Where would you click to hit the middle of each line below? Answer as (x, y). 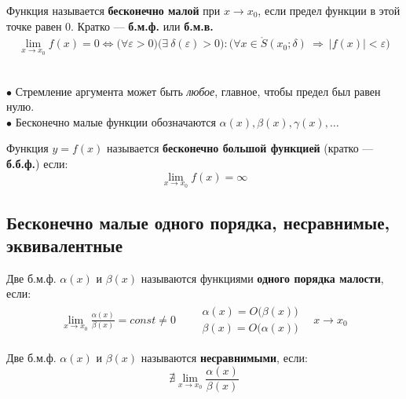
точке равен (34, 26)
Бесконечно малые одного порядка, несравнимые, (198, 222)
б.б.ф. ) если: (37, 164)
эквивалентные (64, 245)
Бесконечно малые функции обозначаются (115, 121)
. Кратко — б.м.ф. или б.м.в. (142, 26)
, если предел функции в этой (329, 10)
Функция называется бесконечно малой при (113, 10)
